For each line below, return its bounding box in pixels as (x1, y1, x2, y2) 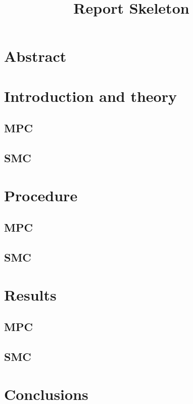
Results (4, 284, 57, 305)
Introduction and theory (4, 85, 177, 106)
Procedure (4, 185, 78, 205)
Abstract (4, 46, 67, 66)
